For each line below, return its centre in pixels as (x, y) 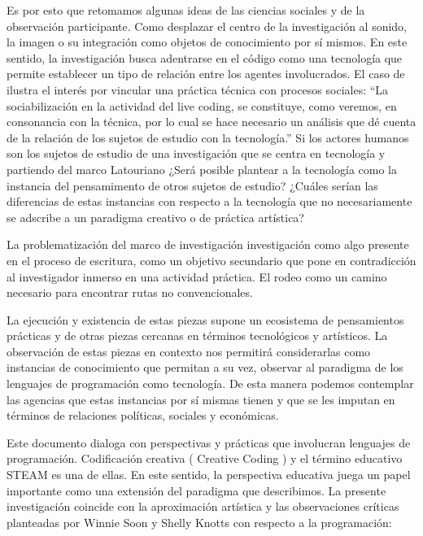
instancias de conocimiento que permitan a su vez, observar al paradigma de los (205, 367)
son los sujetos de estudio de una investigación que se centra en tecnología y (196, 153)
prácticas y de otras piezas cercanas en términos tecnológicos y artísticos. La (197, 336)
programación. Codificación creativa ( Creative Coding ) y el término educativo (205, 458)
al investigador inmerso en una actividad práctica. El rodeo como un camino (197, 276)
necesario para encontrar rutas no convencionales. (130, 292)
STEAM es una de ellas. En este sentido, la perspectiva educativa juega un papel (209, 475)
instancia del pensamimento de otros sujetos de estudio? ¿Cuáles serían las (192, 185)
